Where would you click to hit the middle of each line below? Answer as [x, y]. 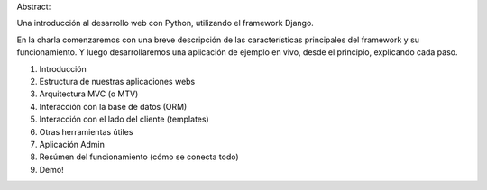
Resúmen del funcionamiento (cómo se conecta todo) [139, 157]
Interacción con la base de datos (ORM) [113, 106]
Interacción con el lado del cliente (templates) [124, 119]
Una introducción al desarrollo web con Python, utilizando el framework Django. [165, 23]
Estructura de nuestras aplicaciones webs [117, 81]
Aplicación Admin [72, 144]
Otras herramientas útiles [86, 131]
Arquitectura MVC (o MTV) [89, 94]
